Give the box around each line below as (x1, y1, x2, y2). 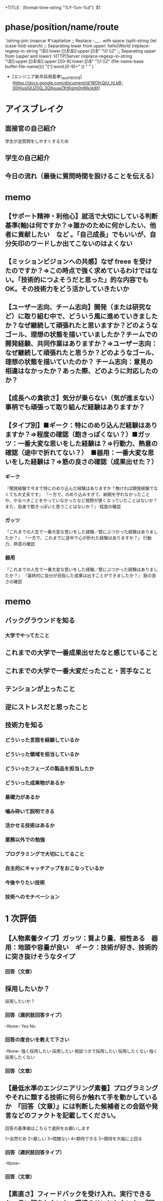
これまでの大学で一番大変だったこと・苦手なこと (5, 667, 152, 675)
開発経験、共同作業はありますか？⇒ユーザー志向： (5, 339, 158, 348)
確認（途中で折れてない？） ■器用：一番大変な (5, 448, 148, 457)
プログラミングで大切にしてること (5, 851, 85, 858)
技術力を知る (5, 721, 44, 729)
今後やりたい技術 (5, 879, 45, 886)
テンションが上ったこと (5, 685, 75, 693)
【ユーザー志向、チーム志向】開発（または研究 (5, 303, 145, 311)
